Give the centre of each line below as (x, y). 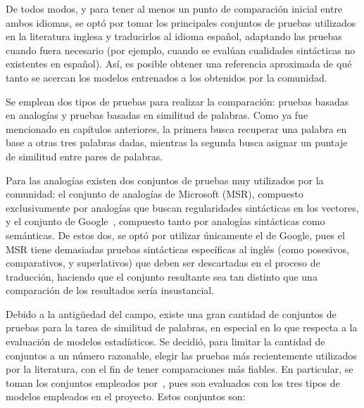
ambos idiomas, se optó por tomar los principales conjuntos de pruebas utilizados (181, 22)
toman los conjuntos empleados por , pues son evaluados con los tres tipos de (173, 382)
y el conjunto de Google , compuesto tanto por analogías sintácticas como (165, 221)
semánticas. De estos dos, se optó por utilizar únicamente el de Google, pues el (175, 235)
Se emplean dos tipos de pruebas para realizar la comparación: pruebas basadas (177, 101)
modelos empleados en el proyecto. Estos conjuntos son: (126, 396)
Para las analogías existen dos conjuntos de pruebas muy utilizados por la (165, 180)
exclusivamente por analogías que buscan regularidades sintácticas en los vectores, (182, 207)
